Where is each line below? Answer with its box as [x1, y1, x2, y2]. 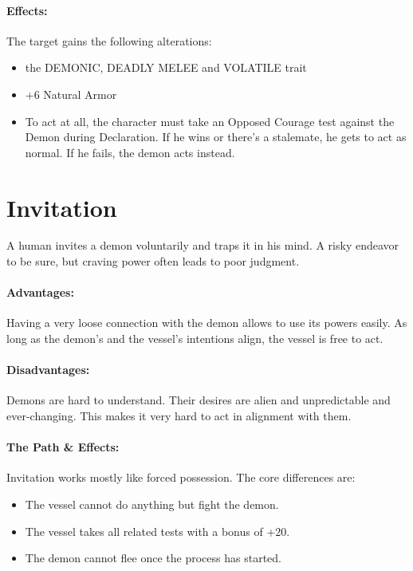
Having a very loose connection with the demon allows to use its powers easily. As [6, 314, 407, 331]
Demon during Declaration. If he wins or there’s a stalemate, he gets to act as [25, 128, 407, 145]
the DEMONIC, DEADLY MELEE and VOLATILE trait [25, 59, 307, 76]
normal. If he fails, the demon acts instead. [25, 144, 235, 160]
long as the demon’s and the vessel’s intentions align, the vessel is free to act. [6, 330, 383, 347]
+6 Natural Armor [25, 85, 117, 102]
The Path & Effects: [6, 439, 120, 455]
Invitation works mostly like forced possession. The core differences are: [6, 469, 356, 486]
